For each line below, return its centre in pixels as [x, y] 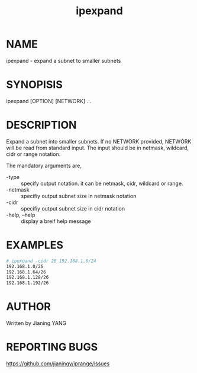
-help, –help [21, 215]
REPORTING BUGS [52, 347]
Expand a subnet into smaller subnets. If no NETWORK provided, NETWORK [99, 141]
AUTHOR [29, 307]
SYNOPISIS [35, 85]
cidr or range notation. [33, 154]
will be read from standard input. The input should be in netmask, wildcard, [98, 148]
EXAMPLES [35, 245]
